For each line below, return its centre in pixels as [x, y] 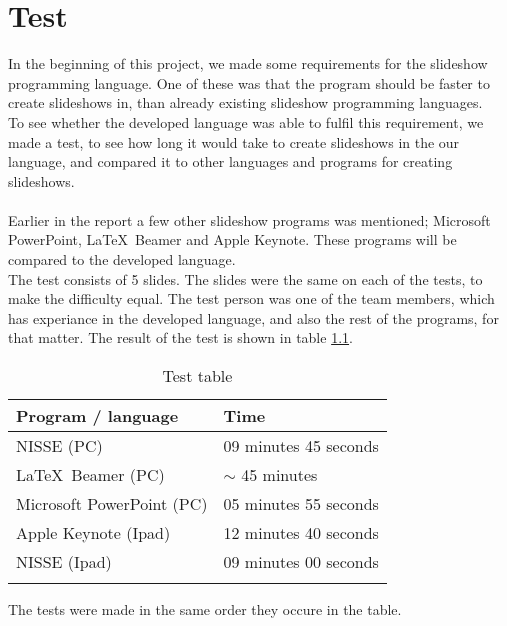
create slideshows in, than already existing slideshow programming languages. [245, 102]
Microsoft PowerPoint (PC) [112, 504]
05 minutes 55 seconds [301, 504]
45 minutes [279, 475]
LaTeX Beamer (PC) [90, 475]
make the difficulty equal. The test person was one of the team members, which [251, 298]
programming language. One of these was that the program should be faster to [249, 82]
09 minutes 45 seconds [301, 446]
